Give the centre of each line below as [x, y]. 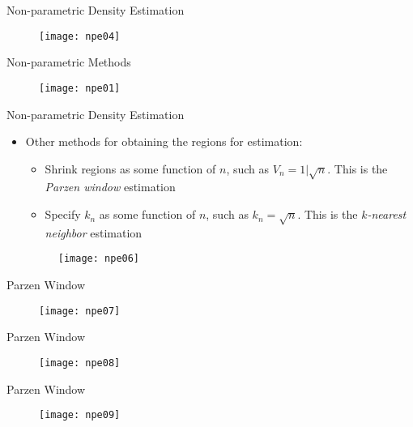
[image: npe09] [80, 415]
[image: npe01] [80, 88]
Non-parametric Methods [69, 62]
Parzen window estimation [110, 187]
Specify [63, 214]
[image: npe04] [80, 36]
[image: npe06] [99, 259]
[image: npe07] [80, 311]
